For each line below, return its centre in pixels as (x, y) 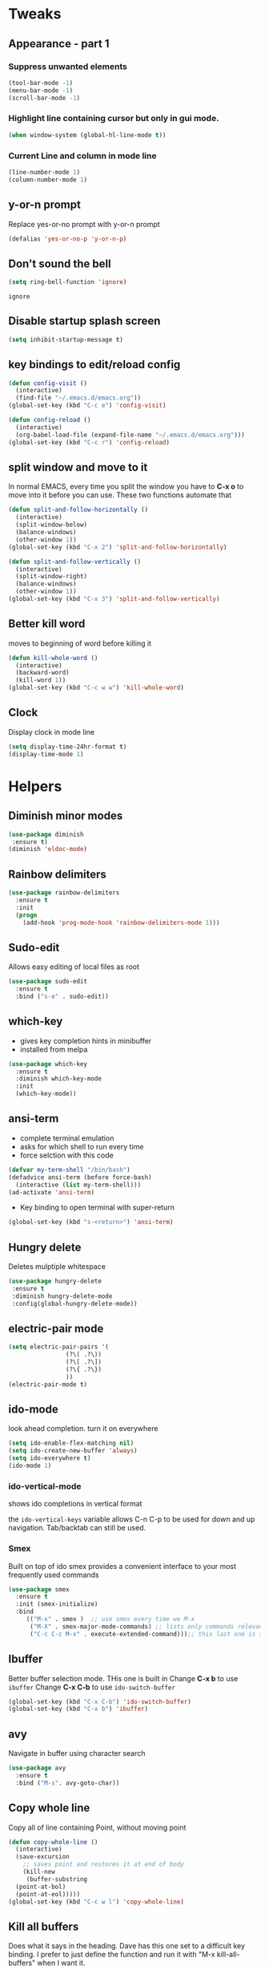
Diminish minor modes (66, 816)
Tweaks (35, 14)
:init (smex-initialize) (57, 1604)
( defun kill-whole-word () (53, 658)
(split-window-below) (52, 525)
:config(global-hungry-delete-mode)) (74, 1303)
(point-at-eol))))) (48, 1894)
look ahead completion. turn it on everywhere (83, 1429)
